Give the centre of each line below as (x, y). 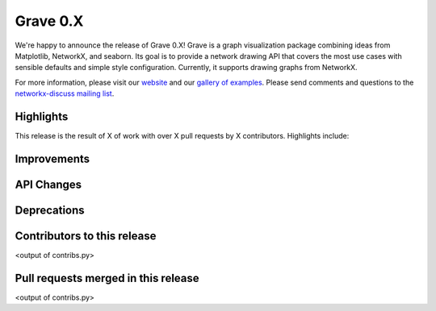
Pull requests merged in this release (107, 278)
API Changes (48, 184)
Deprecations (50, 210)
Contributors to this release (86, 236)
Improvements (52, 158)
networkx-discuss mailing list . (65, 93)
